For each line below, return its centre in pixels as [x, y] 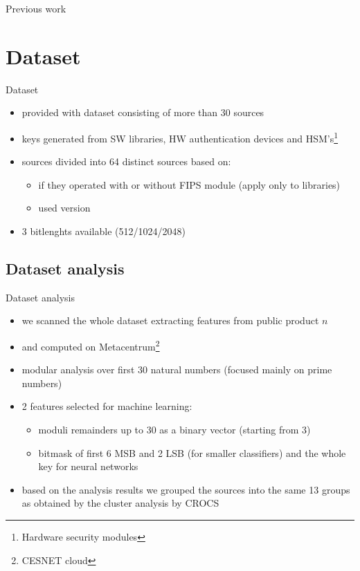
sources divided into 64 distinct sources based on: [126, 161]
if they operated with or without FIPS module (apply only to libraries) [189, 184]
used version [64, 208]
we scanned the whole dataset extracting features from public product [170, 320]
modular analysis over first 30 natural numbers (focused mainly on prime [177, 369]
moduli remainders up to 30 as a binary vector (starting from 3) [174, 429]
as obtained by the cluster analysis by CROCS [120, 503]
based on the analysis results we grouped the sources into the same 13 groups [186, 489]
